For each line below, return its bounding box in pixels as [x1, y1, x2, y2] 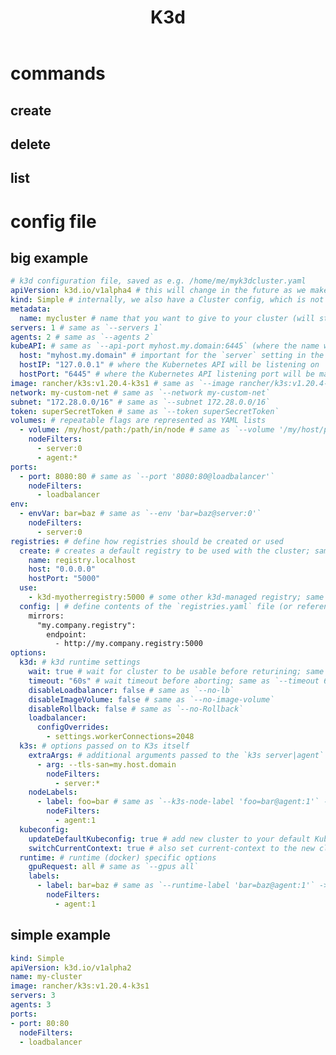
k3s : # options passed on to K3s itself [19, 741, 190, 751]
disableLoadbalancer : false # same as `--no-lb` [28, 685, 235, 695]
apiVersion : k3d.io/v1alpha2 [10, 962, 132, 973]
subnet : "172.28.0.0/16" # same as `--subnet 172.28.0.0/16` [10, 397, 271, 407]
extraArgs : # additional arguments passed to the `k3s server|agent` [28, 750, 325, 760]
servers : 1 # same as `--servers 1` [10, 322, 163, 333]
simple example [10, 927, 112, 944]
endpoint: [46, 629, 87, 640]
